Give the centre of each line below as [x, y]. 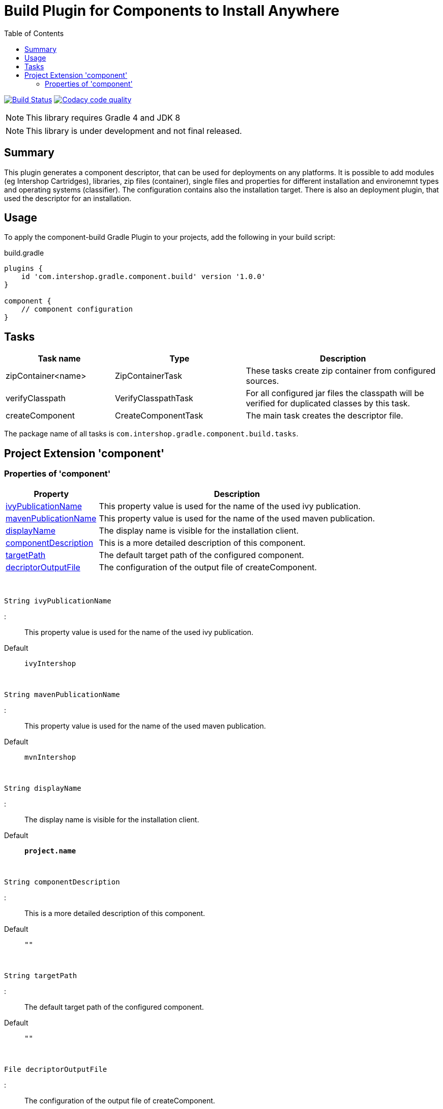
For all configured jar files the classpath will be [335, 393]
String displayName [43, 788]
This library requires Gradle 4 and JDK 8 [103, 117]
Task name [59, 359]
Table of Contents [34, 33]
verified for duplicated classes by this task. [328, 404]
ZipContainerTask [149, 376]
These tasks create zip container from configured [341, 371]
